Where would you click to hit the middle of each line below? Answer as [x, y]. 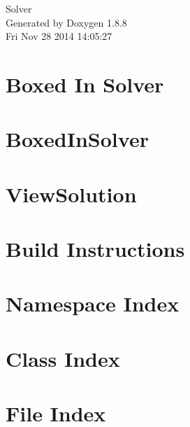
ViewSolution [71, 194]
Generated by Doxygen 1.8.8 [66, 22]
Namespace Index [93, 303]
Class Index [63, 358]
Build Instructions [95, 249]
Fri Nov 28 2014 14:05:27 [59, 36]
